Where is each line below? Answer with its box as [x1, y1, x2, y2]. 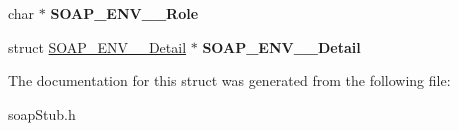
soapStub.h [8, 103, 76, 124]
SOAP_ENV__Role [50, 3, 199, 23]
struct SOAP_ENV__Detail [8, 36, 187, 57]
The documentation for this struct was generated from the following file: [8, 70, 451, 91]
